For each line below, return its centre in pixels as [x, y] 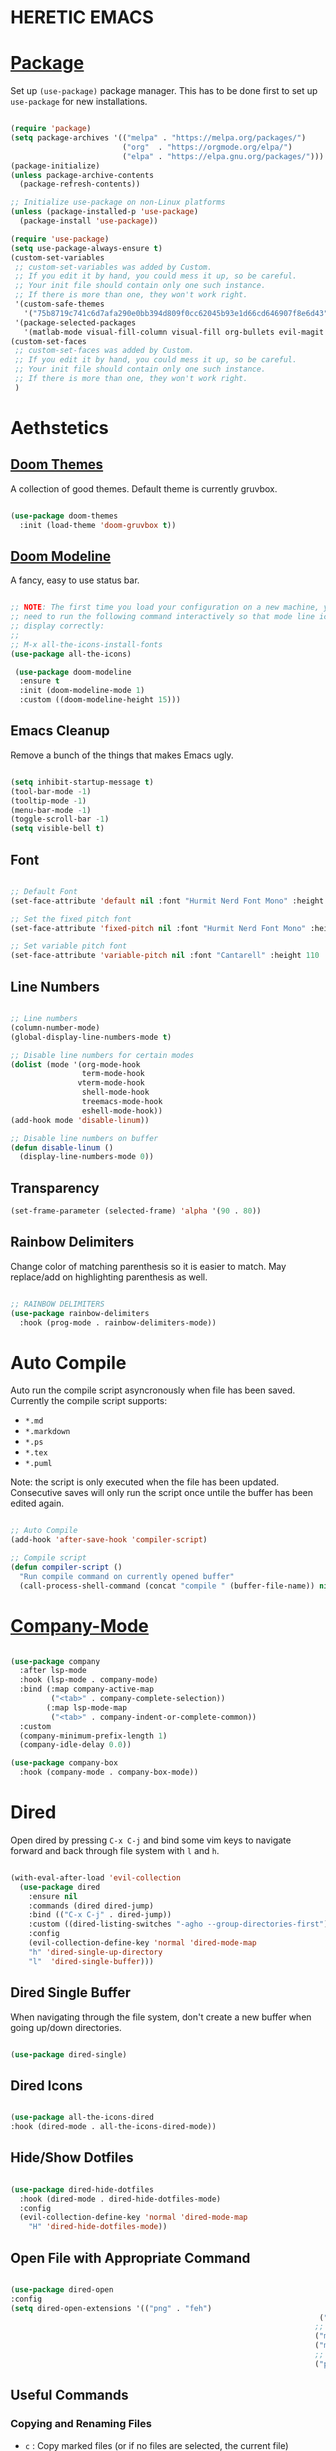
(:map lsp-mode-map [87, 1707]
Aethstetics [60, 427]
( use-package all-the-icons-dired [82, 2117]
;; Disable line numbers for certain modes [102, 1055]
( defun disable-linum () [62, 1147]
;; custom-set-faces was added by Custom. [104, 351]
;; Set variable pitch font [69, 946]
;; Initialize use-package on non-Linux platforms [118, 202]
